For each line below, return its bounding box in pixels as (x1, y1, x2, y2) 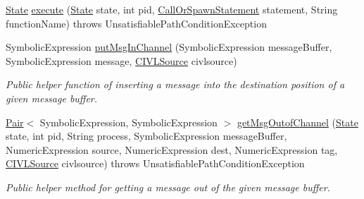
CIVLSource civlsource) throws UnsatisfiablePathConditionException (6, 156, 305, 171)
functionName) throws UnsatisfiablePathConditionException (6, 16, 267, 30)
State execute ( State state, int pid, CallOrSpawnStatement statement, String (6, 2, 338, 16)
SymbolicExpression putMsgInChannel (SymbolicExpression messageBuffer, (6, 40, 332, 54)
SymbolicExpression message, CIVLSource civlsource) (6, 53, 237, 68)
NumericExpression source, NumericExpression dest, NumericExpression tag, (6, 142, 338, 157)
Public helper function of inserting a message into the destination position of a (6, 77, 345, 92)
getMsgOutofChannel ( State (237, 114, 358, 129)
